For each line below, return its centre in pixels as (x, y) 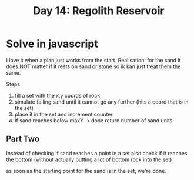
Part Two (23, 139)
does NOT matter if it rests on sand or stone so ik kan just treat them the (93, 66)
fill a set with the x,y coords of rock (57, 95)
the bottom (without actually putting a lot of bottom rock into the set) (89, 159)
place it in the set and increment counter (63, 114)
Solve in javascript (52, 44)
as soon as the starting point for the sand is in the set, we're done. (86, 171)
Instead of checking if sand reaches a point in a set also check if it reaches (97, 153)
